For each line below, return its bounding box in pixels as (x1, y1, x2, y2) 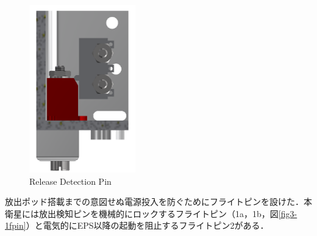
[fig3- (278, 207, 297, 220)
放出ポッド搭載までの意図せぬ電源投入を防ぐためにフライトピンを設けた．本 (5, 195, 312, 208)
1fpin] (5, 219, 26, 232)
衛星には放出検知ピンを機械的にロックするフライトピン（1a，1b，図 (5, 207, 279, 220)
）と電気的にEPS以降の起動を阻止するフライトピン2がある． (26, 219, 269, 232)
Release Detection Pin (29, 174, 112, 187)
